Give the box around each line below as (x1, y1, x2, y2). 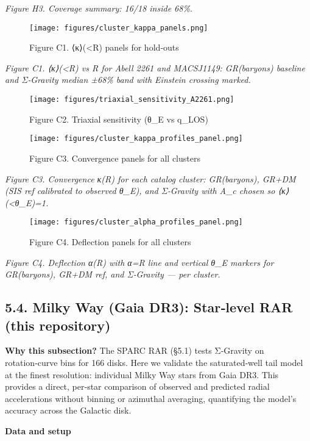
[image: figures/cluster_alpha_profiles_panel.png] (29, 218, 243, 227)
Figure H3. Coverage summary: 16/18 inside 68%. (5, 2, 193, 14)
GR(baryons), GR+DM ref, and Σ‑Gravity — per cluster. (5, 268, 220, 281)
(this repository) (5, 315, 111, 334)
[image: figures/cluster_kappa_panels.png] (29, 23, 208, 32)
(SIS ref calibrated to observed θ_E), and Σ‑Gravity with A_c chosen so (5, 184, 275, 197)
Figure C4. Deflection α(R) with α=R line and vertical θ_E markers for (5, 256, 274, 268)
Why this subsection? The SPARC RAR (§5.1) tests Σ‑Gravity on (5, 344, 264, 357)
